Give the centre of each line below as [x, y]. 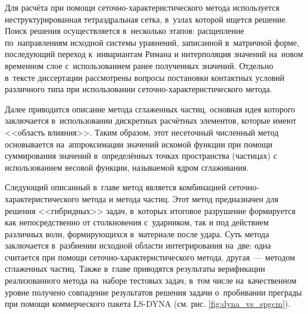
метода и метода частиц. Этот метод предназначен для [180, 198]
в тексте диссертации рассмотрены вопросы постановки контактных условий [145, 77]
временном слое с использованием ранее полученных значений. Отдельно [139, 65]
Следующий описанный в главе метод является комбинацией [115, 187]
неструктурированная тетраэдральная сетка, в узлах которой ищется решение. [146, 19]
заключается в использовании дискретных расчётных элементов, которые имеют [151, 120]
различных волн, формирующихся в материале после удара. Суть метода [137, 233]
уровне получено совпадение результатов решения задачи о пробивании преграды [153, 292]
